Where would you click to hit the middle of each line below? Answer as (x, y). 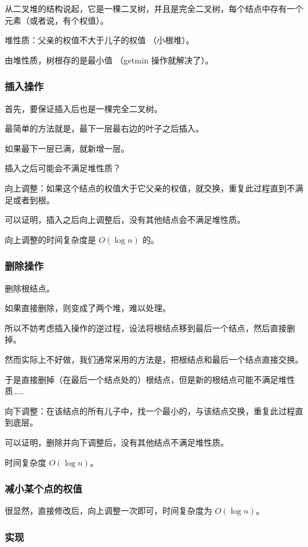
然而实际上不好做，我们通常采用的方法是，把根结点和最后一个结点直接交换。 (154, 359)
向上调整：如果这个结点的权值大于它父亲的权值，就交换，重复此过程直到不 (150, 188)
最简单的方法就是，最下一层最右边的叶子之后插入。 (104, 128)
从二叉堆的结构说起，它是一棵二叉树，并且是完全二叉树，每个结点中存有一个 (154, 8)
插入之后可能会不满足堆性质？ (63, 168)
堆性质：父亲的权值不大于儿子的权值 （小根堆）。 (100, 40)
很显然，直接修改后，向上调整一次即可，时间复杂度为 (108, 511)
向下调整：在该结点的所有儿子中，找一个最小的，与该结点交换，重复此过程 (150, 410)
